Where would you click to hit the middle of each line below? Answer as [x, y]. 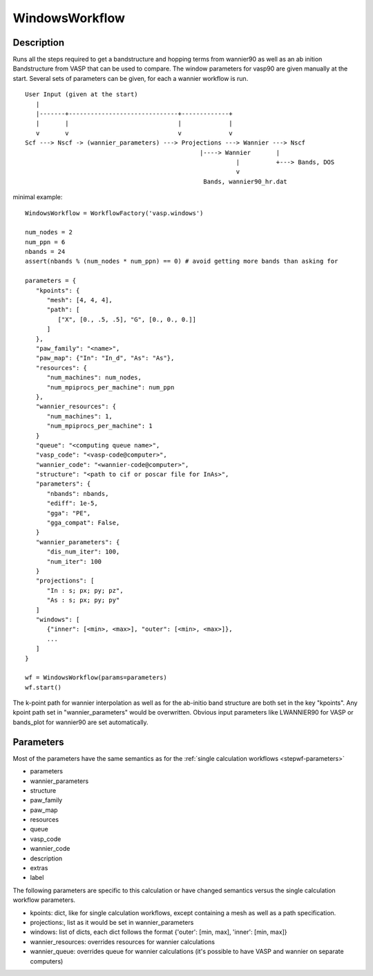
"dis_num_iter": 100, [83, 552]
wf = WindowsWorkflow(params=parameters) [96, 678]
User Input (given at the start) [82, 94]
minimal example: [38, 197]
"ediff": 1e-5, [72, 504]
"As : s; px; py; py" [83, 600]
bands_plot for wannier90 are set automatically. [80, 722]
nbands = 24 [45, 252]
